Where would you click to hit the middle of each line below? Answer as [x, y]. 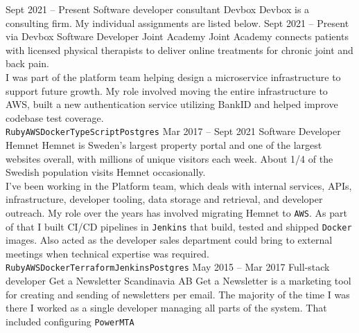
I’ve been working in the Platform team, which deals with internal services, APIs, [179, 185]
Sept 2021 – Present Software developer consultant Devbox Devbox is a [158, 9]
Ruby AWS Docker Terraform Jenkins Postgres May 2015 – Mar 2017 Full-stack [168, 267]
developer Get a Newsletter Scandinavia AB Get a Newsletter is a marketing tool [178, 281]
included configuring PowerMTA [70, 321]
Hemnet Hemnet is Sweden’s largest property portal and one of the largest [164, 145]
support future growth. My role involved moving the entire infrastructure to [167, 90]
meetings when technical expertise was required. [107, 253]
